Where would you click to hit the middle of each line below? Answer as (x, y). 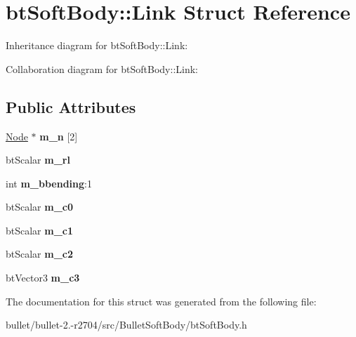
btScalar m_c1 (40, 230)
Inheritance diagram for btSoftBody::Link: (97, 45)
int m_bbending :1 (49, 183)
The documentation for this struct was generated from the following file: (161, 301)
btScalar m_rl (38, 160)
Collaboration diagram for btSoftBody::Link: (102, 68)
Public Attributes (71, 106)
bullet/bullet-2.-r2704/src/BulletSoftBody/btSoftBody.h (126, 325)
